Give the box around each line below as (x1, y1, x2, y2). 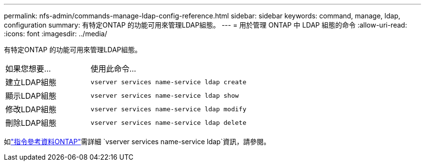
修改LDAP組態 (5, 105, 57, 114)
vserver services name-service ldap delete (90, 119, 246, 126)
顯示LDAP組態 (5, 91, 57, 101)
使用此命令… (90, 64, 136, 74)
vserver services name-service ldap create (90, 78, 246, 86)
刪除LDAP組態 (5, 118, 57, 128)
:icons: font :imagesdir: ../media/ (4, 30, 107, 38)
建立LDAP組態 (5, 77, 57, 87)
